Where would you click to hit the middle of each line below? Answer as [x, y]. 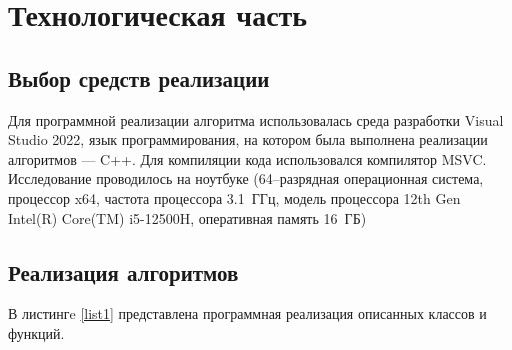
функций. [36, 332]
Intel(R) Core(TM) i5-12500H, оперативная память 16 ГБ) [187, 217]
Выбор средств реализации [139, 77]
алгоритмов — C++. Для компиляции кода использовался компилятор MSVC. [247, 158]
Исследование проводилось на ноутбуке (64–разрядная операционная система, [246, 178]
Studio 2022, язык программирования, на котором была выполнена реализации [248, 139]
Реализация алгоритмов [123, 271]
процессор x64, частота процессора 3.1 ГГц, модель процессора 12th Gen [234, 197]
